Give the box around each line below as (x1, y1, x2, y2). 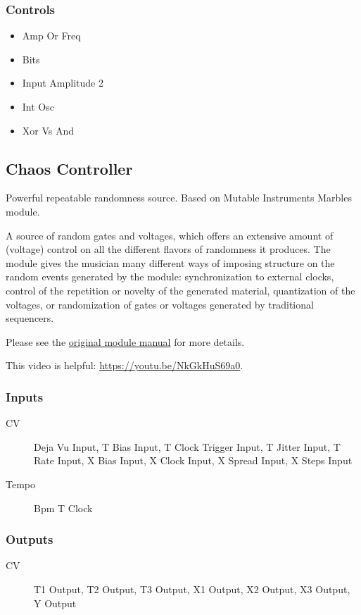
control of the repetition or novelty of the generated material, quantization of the (6, 282, 355, 297)
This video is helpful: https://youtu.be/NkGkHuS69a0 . (6, 358, 243, 373)
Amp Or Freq (22, 28, 81, 43)
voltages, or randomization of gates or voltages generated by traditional (6, 297, 314, 311)
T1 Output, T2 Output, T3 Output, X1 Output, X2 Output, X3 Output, (34, 581, 350, 596)
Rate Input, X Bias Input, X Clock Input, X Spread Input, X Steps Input (34, 453, 353, 468)
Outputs (6, 530, 53, 548)
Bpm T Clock (34, 500, 93, 515)
